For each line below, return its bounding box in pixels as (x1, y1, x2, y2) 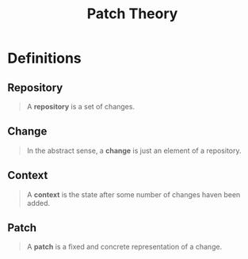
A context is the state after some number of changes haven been (26, 189, 241, 199)
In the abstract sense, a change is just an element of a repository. (26, 146, 242, 155)
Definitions (7, 49, 82, 67)
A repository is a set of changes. (26, 102, 135, 111)
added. (26, 198, 51, 208)
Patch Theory (86, 5, 178, 23)
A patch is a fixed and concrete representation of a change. (26, 242, 223, 252)
